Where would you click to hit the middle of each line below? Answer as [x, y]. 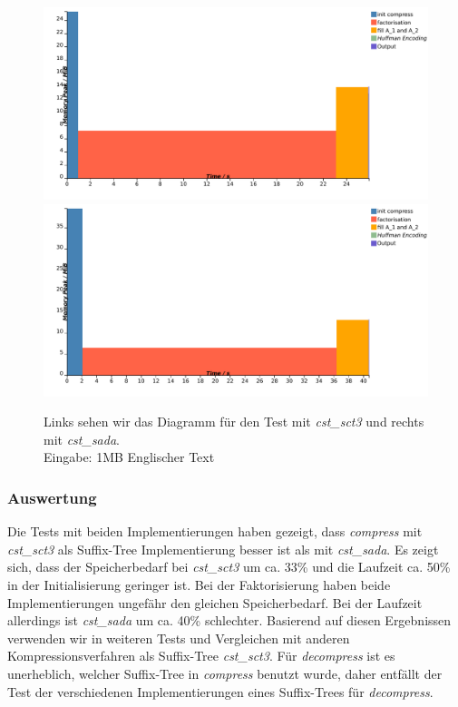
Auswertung [52, 497]
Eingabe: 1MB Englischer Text [129, 457]
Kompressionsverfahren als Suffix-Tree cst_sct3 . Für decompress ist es [201, 656]
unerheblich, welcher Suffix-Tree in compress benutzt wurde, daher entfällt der [225, 673]
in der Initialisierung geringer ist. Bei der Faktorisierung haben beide [199, 584]
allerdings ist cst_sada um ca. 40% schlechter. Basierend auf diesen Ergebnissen [229, 620]
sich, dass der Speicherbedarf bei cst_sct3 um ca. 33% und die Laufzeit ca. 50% [229, 567]
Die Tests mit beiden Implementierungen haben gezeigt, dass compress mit [215, 531]
